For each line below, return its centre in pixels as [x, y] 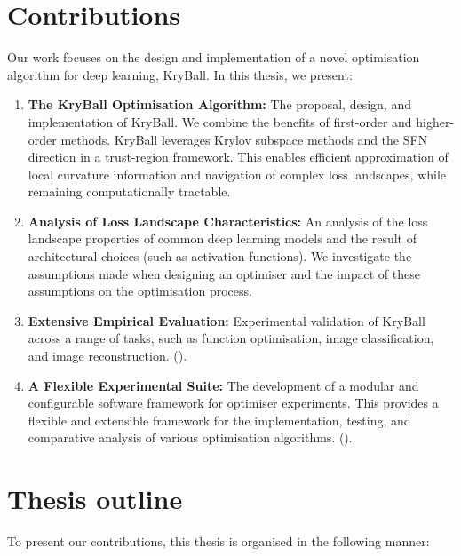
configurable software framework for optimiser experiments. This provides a [233, 403]
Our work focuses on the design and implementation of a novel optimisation [214, 57]
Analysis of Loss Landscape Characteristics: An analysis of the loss [228, 221]
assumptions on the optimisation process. [140, 291]
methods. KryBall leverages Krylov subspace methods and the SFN [244, 139]
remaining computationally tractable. [129, 191]
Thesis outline [95, 499]
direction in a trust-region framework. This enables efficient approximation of [238, 157]
